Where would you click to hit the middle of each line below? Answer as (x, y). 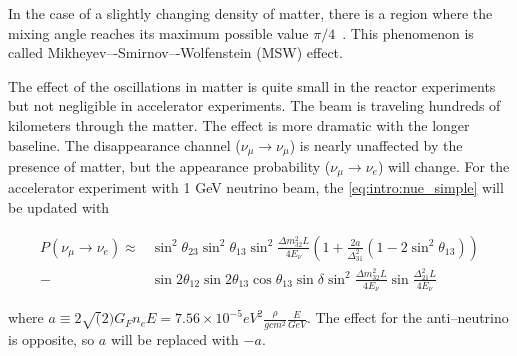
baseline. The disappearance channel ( (124, 144)
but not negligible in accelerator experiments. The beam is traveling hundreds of (254, 105)
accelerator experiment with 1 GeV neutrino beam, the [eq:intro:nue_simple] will (256, 187)
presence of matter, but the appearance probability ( (169, 166)
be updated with (59, 207)
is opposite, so (51, 339)
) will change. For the (443, 166)
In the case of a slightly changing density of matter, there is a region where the (250, 13)
